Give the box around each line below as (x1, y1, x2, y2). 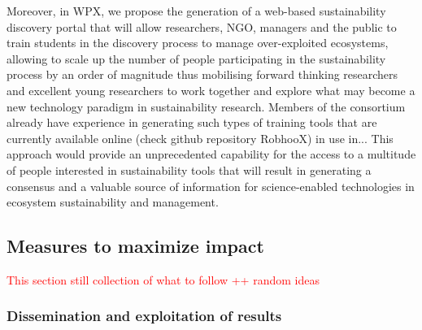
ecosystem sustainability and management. (7, 193, 219, 211)
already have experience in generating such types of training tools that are (7, 114, 377, 131)
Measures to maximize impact (7, 233, 264, 258)
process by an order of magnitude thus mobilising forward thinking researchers (7, 66, 398, 83)
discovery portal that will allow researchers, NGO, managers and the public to (7, 18, 397, 35)
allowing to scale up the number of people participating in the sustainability (7, 50, 386, 67)
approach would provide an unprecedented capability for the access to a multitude (7, 145, 416, 163)
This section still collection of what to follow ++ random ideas (7, 271, 320, 288)
